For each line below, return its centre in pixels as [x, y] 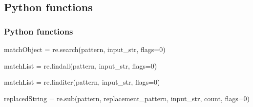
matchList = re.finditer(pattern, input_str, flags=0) [82, 82]
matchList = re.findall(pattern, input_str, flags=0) [81, 65]
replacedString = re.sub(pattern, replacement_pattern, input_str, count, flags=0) [127, 98]
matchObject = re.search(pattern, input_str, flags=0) [85, 49]
